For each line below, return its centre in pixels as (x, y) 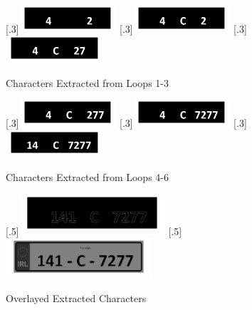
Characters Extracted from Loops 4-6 (87, 177)
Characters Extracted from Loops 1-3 (87, 82)
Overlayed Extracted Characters (76, 298)
